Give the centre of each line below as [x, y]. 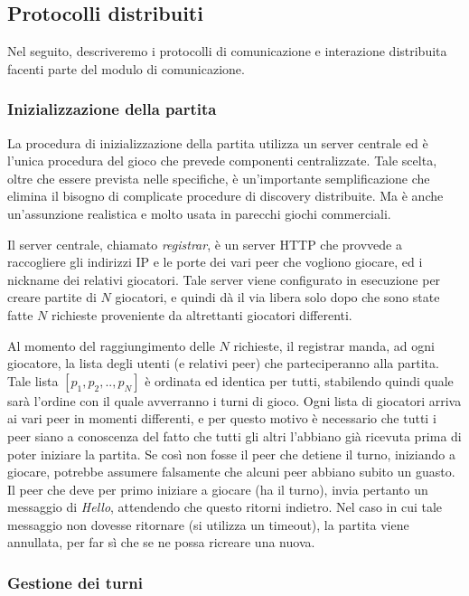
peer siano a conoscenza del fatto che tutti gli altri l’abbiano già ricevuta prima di [234, 435]
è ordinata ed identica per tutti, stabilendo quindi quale [299, 380]
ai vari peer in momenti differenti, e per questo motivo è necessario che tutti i [222, 418]
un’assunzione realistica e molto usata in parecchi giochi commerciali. [199, 213]
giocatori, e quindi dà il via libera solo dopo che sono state [277, 297]
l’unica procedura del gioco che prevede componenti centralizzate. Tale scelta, [222, 161]
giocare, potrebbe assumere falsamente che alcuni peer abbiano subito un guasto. [231, 472]
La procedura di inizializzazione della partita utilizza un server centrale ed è [218, 142]
